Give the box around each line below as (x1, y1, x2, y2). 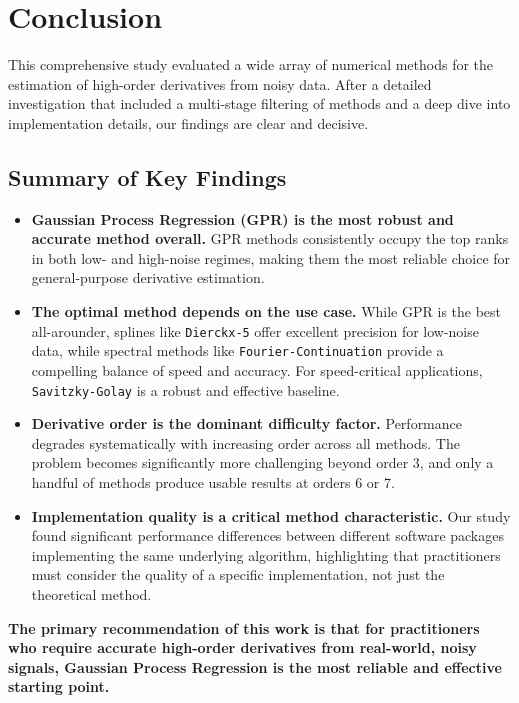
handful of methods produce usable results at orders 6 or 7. (31, 472, 395, 493)
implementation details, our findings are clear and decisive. (8, 112, 369, 133)
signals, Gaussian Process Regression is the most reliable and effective (8, 656, 502, 677)
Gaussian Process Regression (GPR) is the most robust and (31, 208, 454, 229)
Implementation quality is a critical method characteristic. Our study (31, 505, 511, 526)
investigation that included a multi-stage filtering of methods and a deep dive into (8, 93, 511, 114)
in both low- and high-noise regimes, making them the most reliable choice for (31, 247, 511, 268)
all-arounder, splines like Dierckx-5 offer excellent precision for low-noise (31, 320, 479, 341)
